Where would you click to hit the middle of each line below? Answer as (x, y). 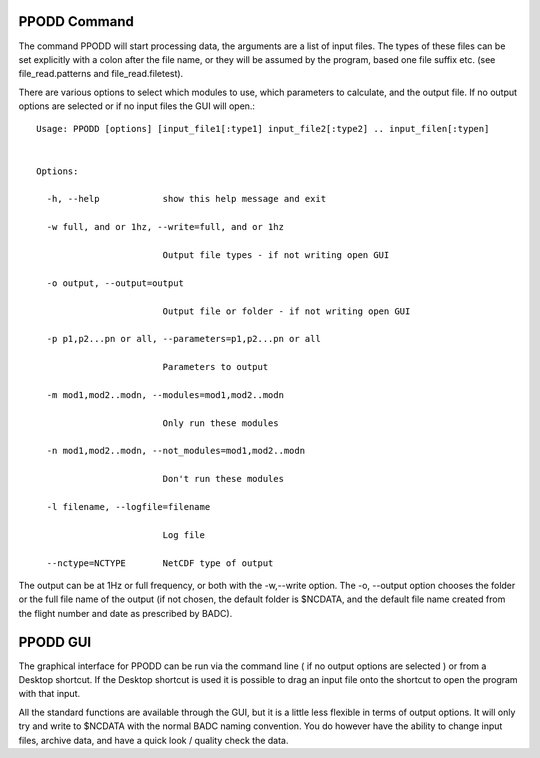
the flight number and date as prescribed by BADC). (125, 613)
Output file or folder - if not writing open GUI (286, 311)
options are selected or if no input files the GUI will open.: (136, 106)
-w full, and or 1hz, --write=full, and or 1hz (165, 227)
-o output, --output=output (115, 283)
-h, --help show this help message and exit (186, 199)
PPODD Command (76, 21)
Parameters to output (215, 367)
